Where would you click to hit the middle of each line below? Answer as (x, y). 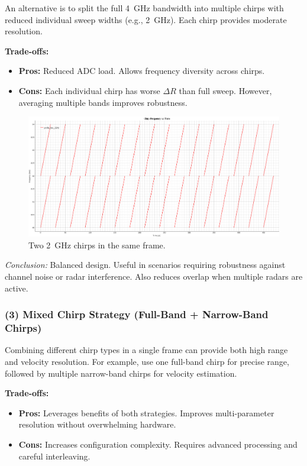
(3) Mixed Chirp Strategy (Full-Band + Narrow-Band (137, 314)
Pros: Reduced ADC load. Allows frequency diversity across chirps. (142, 71)
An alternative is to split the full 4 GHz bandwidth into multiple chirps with (144, 8)
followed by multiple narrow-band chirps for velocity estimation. (121, 373)
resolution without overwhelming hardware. (97, 424)
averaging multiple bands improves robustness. (103, 102)
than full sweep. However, (225, 90)
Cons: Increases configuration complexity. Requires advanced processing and (158, 444)
